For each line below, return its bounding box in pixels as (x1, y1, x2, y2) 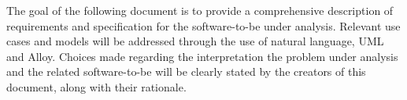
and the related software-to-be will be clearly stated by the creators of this (6, 63, 366, 80)
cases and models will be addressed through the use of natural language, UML (6, 33, 384, 49)
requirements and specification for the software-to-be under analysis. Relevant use (6, 17, 401, 34)
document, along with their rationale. (6, 78, 187, 95)
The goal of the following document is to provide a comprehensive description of (6, 2, 394, 18)
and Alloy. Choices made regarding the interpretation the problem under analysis (6, 48, 398, 64)
